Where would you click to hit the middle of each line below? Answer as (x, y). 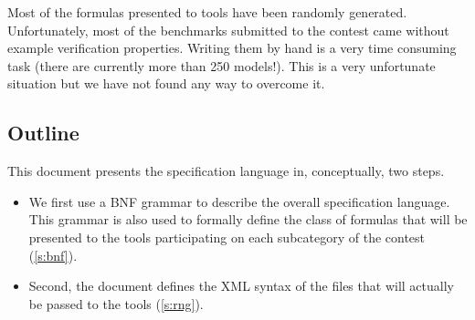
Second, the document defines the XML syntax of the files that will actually (241, 286)
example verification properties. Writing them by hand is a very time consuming (232, 48)
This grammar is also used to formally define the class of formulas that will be (248, 219)
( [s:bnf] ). (53, 255)
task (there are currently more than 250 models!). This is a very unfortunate (222, 65)
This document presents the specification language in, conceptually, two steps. (226, 171)
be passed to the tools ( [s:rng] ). (116, 303)
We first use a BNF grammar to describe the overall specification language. (239, 201)
